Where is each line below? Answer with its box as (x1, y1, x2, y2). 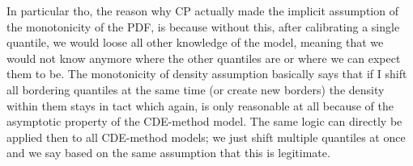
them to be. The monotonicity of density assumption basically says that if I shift (6, 65, 407, 82)
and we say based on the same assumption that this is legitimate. (6, 144, 330, 161)
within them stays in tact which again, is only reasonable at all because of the (6, 97, 394, 114)
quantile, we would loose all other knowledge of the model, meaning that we (6, 34, 384, 51)
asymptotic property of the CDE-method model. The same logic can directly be (6, 113, 402, 130)
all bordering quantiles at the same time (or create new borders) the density (6, 81, 385, 98)
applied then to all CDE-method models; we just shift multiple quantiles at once (6, 128, 406, 145)
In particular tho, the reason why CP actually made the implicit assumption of (6, 2, 398, 19)
